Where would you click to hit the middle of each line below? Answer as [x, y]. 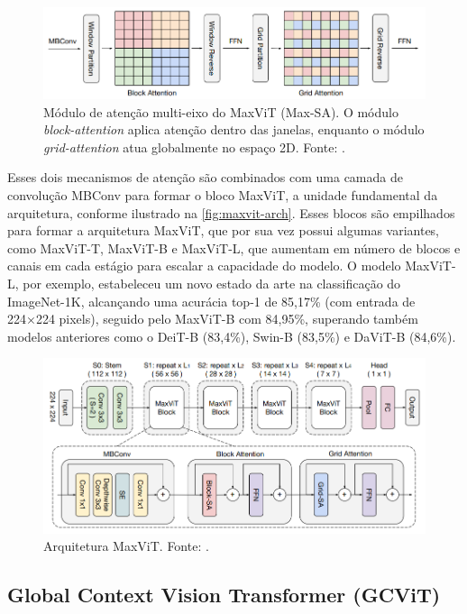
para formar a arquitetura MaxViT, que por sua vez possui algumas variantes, [224, 230]
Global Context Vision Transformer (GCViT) [224, 595]
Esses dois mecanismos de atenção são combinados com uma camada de [205, 177]
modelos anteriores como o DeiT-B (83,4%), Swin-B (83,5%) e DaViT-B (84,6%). [232, 336]
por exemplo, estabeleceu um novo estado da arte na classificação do [212, 284]
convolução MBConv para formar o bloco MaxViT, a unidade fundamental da [223, 195]
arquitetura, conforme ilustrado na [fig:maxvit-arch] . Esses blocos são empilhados [231, 212]
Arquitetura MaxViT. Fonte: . [126, 546]
